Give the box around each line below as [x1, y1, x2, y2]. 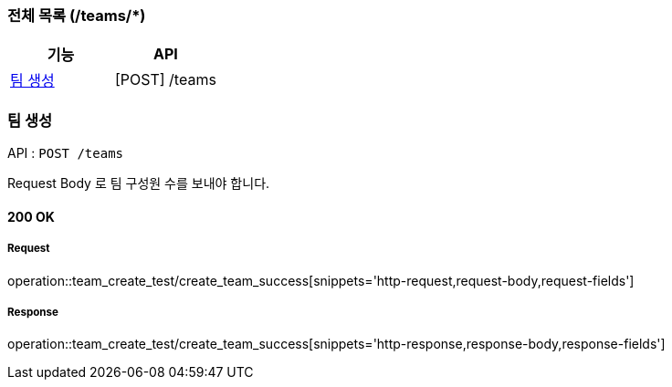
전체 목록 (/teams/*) [7, 6, 146, 25]
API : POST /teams [7, 145, 123, 162]
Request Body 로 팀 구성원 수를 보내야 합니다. [7, 175, 270, 192]
